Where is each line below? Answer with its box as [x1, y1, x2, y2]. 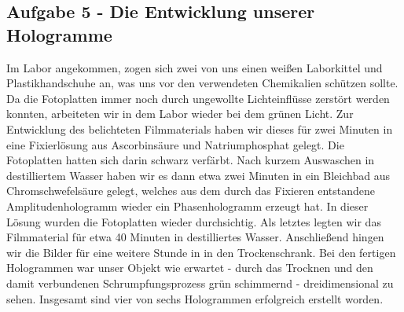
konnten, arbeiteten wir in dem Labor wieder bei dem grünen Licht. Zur [6, 105, 354, 122]
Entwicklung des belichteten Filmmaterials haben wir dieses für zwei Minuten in [6, 120, 393, 137]
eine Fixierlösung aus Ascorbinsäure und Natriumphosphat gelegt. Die [6, 136, 344, 152]
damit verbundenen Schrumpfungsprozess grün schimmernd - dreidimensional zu [6, 274, 394, 291]
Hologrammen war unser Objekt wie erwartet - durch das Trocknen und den [6, 259, 373, 276]
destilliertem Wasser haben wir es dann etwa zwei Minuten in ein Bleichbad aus [6, 167, 390, 183]
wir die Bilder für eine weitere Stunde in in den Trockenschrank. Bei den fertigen [6, 244, 396, 260]
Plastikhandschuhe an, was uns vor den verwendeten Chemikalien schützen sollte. [6, 75, 398, 91]
